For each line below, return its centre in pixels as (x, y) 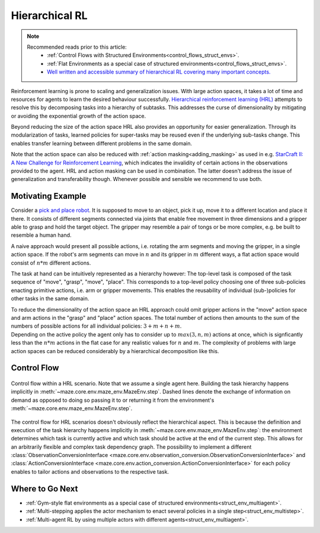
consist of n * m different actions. (51, 263)
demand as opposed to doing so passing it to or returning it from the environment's (113, 400)
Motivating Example (49, 196)
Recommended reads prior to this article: (77, 47)
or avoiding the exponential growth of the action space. (79, 116)
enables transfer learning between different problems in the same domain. (102, 143)
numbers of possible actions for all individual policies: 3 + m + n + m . (96, 326)
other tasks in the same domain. (50, 299)
